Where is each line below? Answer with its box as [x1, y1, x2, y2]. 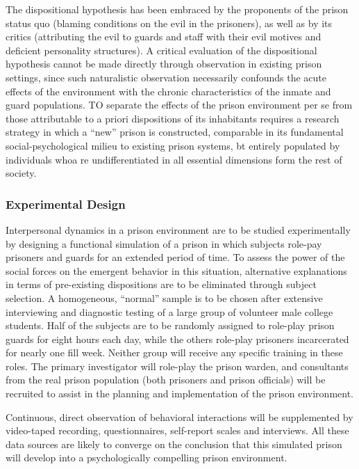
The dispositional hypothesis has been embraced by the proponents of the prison [6, 2, 349, 16]
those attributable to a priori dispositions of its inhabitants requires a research [6, 111, 340, 125]
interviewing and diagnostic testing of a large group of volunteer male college [6, 304, 333, 319]
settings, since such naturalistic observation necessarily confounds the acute [6, 70, 327, 84]
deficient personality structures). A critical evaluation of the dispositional [6, 42, 317, 57]
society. [6, 166, 37, 180]
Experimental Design [6, 195, 126, 212]
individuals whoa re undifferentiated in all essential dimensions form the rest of [6, 152, 342, 166]
